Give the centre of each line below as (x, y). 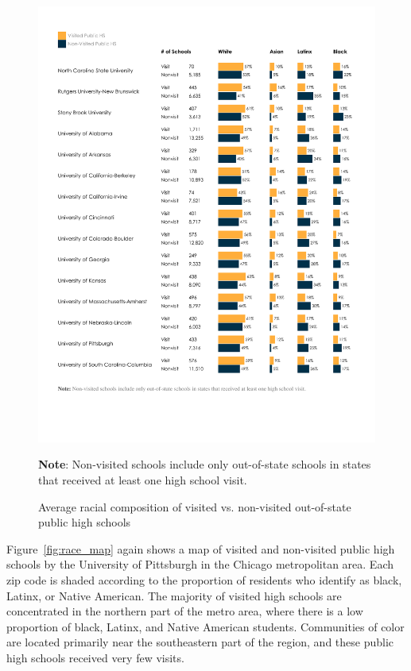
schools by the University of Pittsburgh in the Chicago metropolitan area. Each (200, 564)
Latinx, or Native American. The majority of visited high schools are (174, 595)
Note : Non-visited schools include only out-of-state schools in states (205, 464)
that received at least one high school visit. (143, 480)
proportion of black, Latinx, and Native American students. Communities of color (205, 626)
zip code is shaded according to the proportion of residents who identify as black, (204, 580)
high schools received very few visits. (95, 658)
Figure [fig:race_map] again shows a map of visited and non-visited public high (201, 548)
